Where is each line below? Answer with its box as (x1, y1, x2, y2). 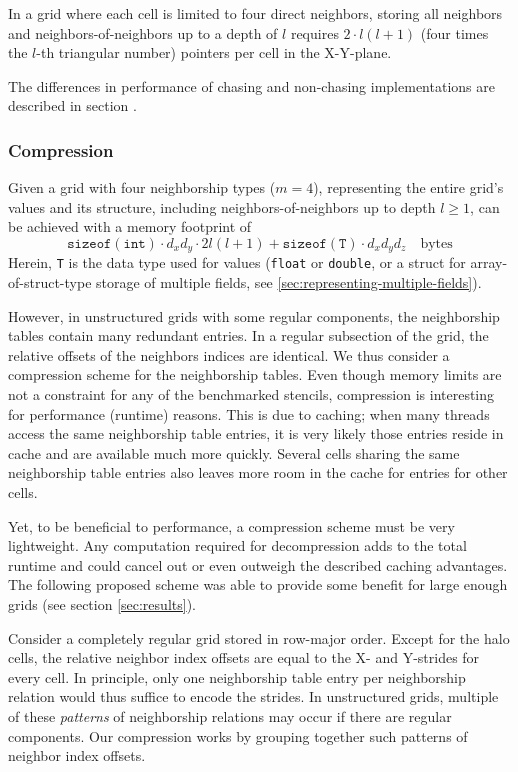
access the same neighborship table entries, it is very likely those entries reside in (8, 423, 504, 444)
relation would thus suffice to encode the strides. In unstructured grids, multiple (8, 686, 499, 707)
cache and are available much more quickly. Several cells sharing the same (8, 442, 460, 463)
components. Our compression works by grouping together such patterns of (8, 725, 468, 746)
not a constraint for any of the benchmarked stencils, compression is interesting (8, 384, 495, 405)
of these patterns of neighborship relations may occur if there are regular (8, 705, 452, 726)
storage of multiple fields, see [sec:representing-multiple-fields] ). (96, 272, 482, 293)
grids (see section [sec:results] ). (8, 593, 196, 614)
